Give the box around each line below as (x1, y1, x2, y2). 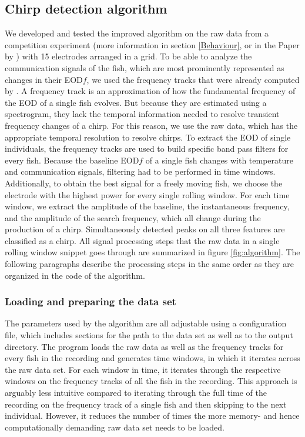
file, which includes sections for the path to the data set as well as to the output (5, 329, 293, 341)
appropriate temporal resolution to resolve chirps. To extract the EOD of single (5, 131, 291, 143)
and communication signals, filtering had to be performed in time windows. (5, 165, 276, 178)
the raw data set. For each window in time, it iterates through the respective (5, 363, 281, 375)
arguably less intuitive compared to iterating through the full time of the (5, 386, 267, 399)
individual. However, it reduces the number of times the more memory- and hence (5, 409, 300, 422)
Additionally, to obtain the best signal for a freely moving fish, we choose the (5, 176, 283, 189)
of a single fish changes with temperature (145, 154, 293, 166)
